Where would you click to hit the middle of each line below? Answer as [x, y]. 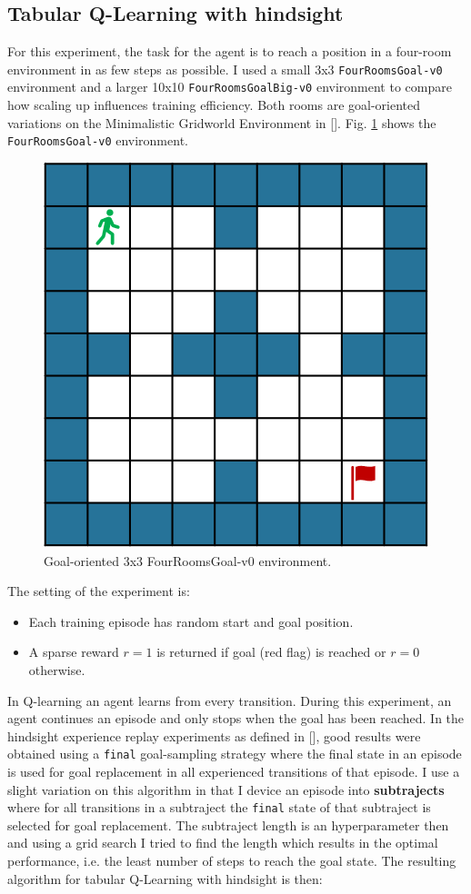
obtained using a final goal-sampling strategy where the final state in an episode [235, 754]
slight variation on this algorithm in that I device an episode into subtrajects [226, 789]
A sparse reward [74, 652]
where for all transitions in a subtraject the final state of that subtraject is [219, 807]
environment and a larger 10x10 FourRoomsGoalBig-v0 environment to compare [230, 87]
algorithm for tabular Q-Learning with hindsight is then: [165, 878]
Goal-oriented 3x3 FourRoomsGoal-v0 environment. [188, 560]
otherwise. [57, 669]
